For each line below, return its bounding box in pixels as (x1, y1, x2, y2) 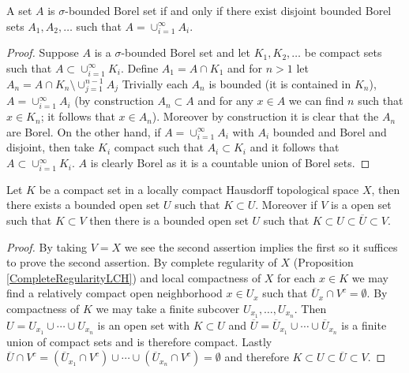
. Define (120, 59, 159, 76)
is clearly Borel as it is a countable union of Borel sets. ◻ (90, 155, 370, 171)
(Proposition (293, 254, 354, 270)
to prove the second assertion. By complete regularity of (6, 254, 277, 270)
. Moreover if (255, 196, 317, 213)
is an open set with (97, 316, 190, 333)
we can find (288, 92, 344, 109)
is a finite (341, 316, 387, 333)
